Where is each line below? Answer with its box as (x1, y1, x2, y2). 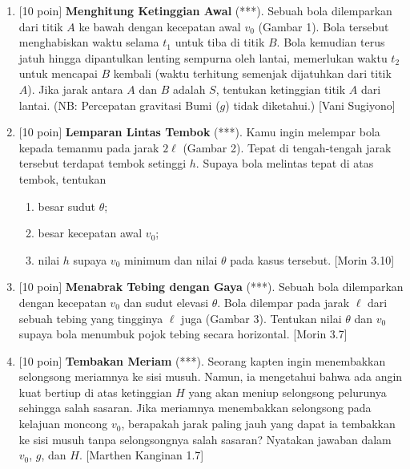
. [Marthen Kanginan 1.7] (78, 447, 204, 463)
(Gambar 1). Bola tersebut (258, 18, 389, 34)
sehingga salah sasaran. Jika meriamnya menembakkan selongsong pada (18, 399, 372, 416)
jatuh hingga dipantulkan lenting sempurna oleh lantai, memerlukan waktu (18, 49, 388, 66)
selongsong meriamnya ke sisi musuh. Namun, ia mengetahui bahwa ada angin (18, 368, 403, 385)
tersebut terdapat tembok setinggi (18, 155, 187, 172)
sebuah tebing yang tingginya (18, 309, 163, 326)
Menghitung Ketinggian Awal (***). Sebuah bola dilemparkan (65, 2, 392, 18)
